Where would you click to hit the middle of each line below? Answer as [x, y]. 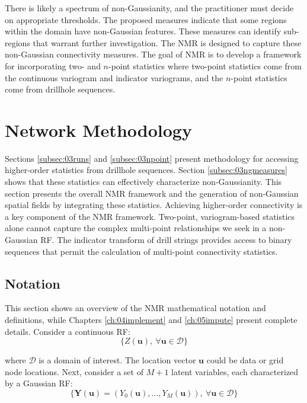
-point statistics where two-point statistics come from [205, 65]
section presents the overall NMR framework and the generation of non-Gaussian [152, 193]
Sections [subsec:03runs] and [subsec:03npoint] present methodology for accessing [152, 158]
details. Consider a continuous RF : [68, 331]
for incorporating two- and [53, 65]
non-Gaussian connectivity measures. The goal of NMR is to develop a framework [153, 54]
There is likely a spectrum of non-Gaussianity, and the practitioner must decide [149, 8]
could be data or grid [245, 360]
